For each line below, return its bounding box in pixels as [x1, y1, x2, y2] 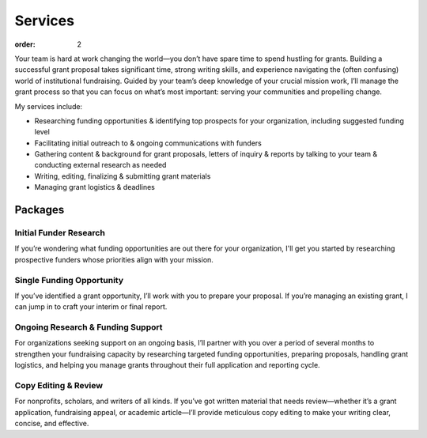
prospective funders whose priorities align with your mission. [14, 255, 213, 264]
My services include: [14, 101, 83, 111]
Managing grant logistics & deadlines [34, 183, 156, 192]
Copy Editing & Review [14, 380, 103, 391]
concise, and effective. [14, 419, 89, 429]
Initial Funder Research [14, 228, 106, 239]
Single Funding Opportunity [14, 274, 124, 285]
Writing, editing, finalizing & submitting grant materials [34, 171, 211, 181]
